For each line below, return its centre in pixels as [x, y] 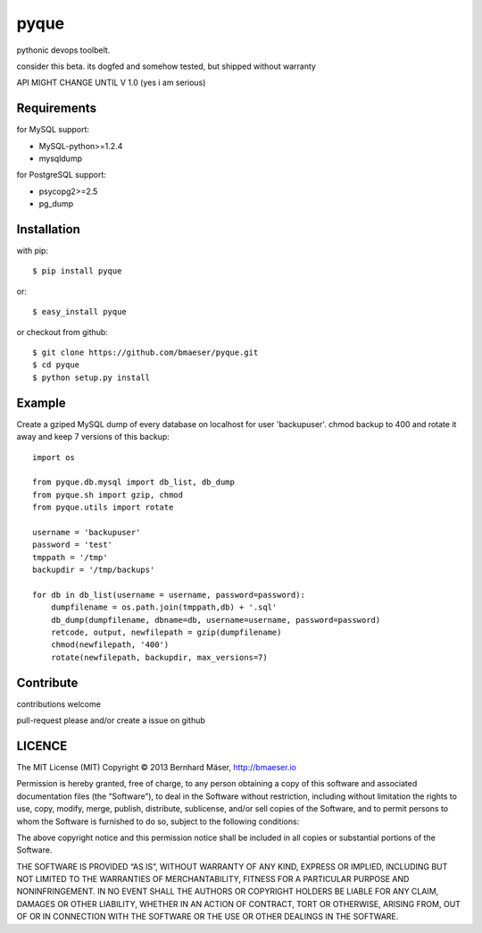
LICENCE [42, 746]
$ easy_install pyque [79, 312]
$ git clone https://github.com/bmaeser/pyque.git [145, 353]
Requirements [57, 109]
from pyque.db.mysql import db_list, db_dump [134, 482]
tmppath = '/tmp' [70, 557]
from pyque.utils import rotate [103, 508]
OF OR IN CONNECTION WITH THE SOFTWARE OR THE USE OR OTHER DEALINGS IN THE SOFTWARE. [208, 917]
